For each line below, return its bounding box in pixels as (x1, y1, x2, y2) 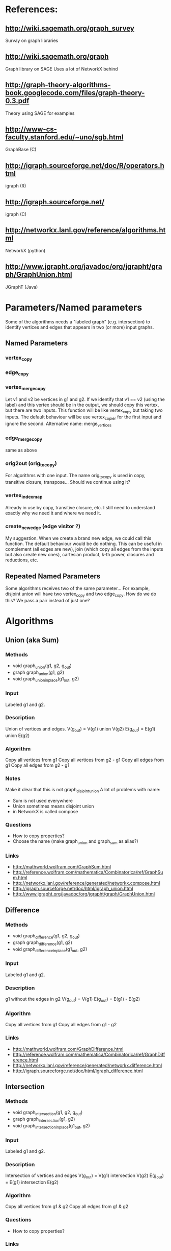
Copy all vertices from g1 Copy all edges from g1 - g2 (5, 1022, 117, 1028)
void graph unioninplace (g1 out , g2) (12, 676, 79, 683)
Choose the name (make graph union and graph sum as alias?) (12, 838, 138, 846)
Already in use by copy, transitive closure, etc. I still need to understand (5, 504, 155, 510)
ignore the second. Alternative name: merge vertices (5, 420, 112, 428)
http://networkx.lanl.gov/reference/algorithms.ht (5, 226, 166, 234)
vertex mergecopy (5, 384, 46, 392)
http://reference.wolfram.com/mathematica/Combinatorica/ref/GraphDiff (12, 1051, 165, 1057)
